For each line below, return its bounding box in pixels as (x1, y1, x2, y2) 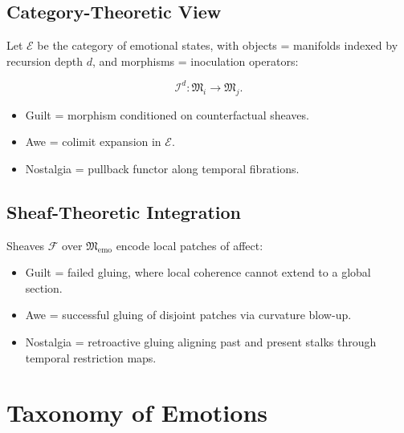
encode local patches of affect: (116, 237, 263, 253)
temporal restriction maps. (25, 349, 157, 366)
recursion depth (6, 52, 84, 69)
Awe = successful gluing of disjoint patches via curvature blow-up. (25, 306, 352, 323)
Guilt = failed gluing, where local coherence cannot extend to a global (25, 264, 371, 281)
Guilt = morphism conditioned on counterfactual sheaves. (25, 106, 309, 123)
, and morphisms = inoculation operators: (92, 52, 299, 69)
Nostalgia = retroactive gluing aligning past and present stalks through (25, 334, 377, 350)
